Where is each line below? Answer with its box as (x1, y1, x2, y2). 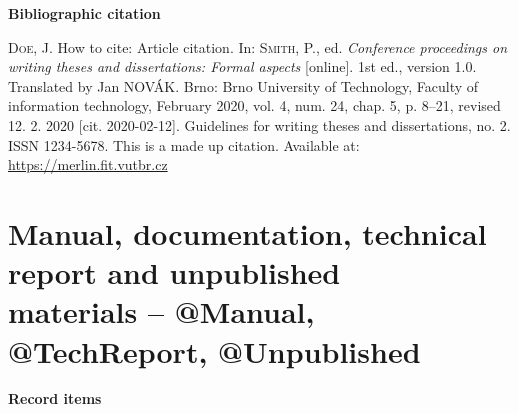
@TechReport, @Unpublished (8, 330, 421, 371)
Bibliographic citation (8, 3, 161, 23)
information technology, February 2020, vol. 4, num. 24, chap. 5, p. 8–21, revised (8, 95, 501, 116)
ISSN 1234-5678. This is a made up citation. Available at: (8, 134, 360, 155)
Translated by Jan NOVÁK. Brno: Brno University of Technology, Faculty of (8, 75, 479, 96)
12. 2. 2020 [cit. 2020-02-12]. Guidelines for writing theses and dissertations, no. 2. (8, 114, 511, 135)
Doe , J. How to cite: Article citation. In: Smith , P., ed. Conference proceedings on (8, 36, 508, 57)
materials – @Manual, (8, 291, 315, 332)
